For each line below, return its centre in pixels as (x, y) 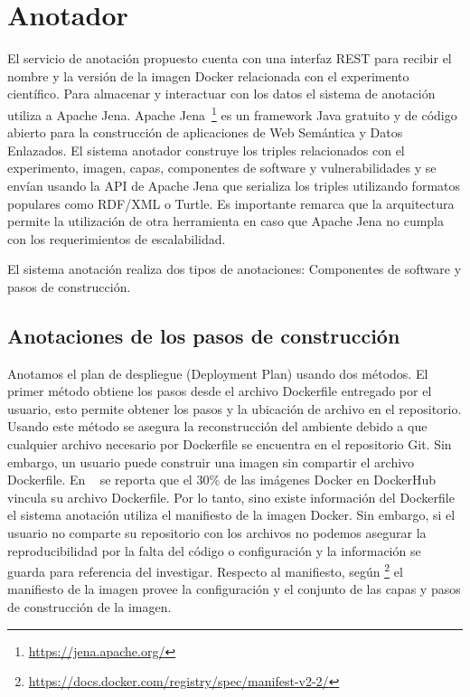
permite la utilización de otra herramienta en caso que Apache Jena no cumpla (226, 221)
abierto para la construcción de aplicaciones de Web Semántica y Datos (205, 132)
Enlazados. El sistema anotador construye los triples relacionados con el (206, 150)
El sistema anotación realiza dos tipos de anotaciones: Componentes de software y (235, 269)
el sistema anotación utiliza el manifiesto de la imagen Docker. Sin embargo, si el (231, 515)
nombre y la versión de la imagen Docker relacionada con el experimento (208, 75)
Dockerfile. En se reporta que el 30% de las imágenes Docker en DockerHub (222, 480)
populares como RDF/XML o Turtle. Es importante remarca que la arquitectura (231, 203)
